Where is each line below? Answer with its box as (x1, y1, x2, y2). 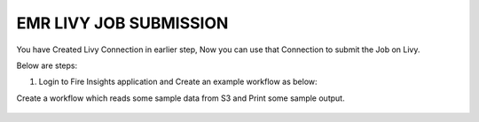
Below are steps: (16, 60, 78, 71)
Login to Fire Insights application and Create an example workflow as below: (38, 76, 318, 88)
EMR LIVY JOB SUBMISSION (16, 13, 229, 33)
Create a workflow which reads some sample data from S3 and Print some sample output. (16, 93, 345, 103)
